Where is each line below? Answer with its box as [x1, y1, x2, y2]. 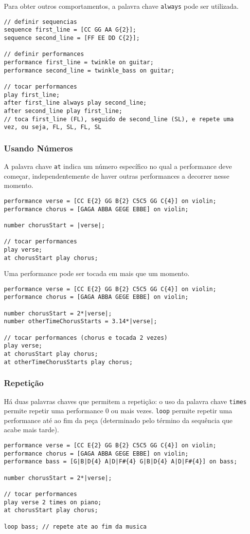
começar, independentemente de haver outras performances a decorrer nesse [4, 170, 230, 181]
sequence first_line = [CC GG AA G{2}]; [4, 26, 137, 34]
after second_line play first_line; [4, 107, 123, 114]
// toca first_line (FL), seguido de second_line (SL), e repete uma [4, 115, 234, 123]
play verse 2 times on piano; [4, 498, 102, 506]
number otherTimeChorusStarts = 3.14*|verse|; [4, 318, 157, 325]
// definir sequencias [4, 18, 77, 25]
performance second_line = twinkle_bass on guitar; [4, 67, 175, 74]
